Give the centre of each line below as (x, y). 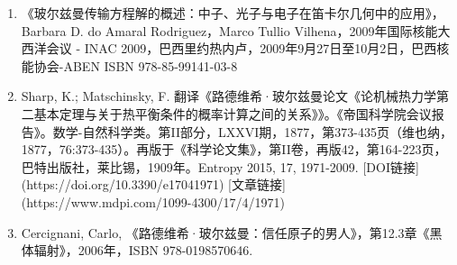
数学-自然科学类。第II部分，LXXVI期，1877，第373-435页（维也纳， (252, 131)
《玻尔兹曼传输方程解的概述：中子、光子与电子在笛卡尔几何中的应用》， (233, 13)
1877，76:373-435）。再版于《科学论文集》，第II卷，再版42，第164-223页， (234, 149)
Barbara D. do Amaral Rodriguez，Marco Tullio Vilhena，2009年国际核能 (229, 30)
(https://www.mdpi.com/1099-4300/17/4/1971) (153, 201)
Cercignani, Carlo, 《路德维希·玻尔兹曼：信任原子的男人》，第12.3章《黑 (232, 232)
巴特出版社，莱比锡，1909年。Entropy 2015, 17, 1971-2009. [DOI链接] (220, 166)
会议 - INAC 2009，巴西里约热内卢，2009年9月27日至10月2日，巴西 (242, 48)
